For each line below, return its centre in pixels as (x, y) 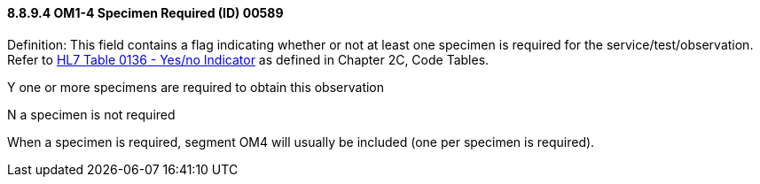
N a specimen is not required (91, 114)
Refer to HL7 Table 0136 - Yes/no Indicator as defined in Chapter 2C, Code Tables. (248, 59)
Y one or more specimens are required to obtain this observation (196, 87)
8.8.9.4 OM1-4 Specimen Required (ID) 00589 (145, 13)
